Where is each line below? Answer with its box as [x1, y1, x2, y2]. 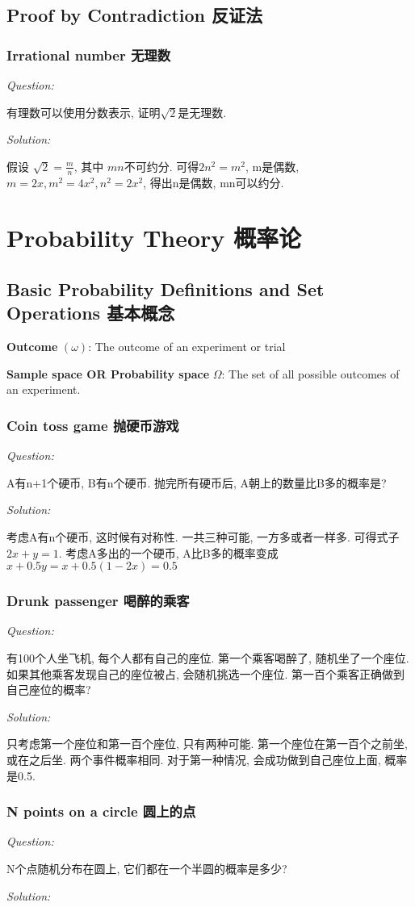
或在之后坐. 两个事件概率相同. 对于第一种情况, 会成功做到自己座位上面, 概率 [6, 750, 408, 767]
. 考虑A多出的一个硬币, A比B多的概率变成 [58, 544, 279, 561]
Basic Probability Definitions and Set [6, 276, 325, 301]
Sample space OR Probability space [6, 365, 210, 382]
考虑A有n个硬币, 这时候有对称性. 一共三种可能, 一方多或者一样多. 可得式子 [6, 528, 400, 545]
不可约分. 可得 [124, 157, 199, 174]
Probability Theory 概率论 [6, 221, 302, 254]
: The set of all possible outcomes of [221, 365, 400, 382]
